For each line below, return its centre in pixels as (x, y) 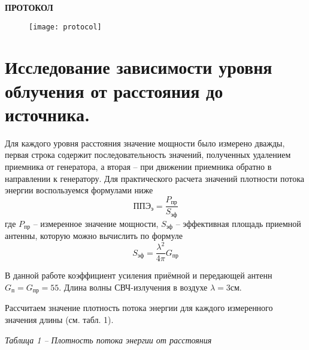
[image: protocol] (65, 27)
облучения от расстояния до (114, 90)
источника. (47, 114)
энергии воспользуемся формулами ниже (79, 190)
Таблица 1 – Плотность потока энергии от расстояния (108, 339)
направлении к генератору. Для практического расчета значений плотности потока (155, 178)
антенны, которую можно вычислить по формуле (94, 236)
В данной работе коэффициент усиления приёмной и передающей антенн (139, 275)
